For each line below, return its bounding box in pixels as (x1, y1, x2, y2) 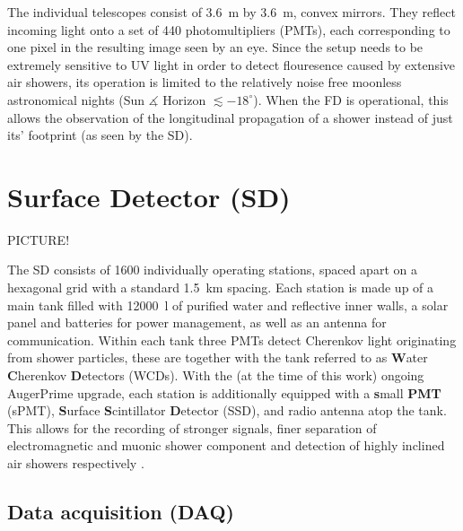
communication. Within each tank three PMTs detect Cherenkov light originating (7, 330, 457, 349)
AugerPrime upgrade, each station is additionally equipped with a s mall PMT (7, 383, 441, 402)
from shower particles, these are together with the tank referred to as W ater (7, 348, 428, 367)
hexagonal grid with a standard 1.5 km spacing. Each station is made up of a (7, 278, 434, 297)
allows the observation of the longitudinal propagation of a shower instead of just (7, 108, 453, 126)
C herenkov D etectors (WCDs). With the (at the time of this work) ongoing (7, 366, 424, 385)
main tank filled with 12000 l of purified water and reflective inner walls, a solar (7, 295, 449, 314)
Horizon (162, 90, 206, 109)
